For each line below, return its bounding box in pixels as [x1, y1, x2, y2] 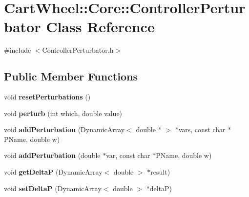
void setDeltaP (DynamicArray [4, 183, 102, 193]
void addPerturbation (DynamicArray [4, 124, 125, 135]
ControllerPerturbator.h [42, 45, 114, 55]
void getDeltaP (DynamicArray [4, 167, 103, 177]
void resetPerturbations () [4, 92, 91, 102]
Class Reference [46, 17, 155, 37]
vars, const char [178, 124, 226, 135]
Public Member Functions [4, 69, 138, 84]
